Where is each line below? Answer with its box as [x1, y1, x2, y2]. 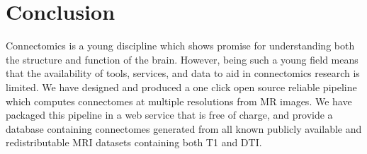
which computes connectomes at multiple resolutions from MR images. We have [6, 93, 352, 108]
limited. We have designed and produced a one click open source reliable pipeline [6, 79, 357, 94]
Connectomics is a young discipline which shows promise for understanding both [6, 38, 355, 53]
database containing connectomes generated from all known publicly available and [6, 121, 362, 136]
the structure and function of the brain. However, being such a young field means [6, 52, 358, 66]
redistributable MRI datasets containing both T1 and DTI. [6, 135, 262, 150]
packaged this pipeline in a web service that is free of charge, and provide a [6, 107, 333, 122]
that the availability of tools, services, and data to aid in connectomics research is [6, 66, 360, 81]
